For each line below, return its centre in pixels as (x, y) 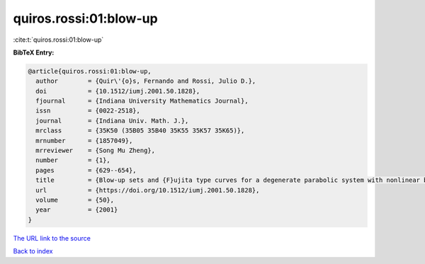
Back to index (33, 251)
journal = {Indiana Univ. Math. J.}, (112, 121)
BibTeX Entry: (34, 52)
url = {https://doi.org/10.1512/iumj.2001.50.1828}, (148, 190)
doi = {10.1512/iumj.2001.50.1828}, (118, 91)
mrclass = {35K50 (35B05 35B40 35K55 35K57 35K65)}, (140, 131)
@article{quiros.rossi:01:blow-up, (90, 71)
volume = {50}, (75, 200)
